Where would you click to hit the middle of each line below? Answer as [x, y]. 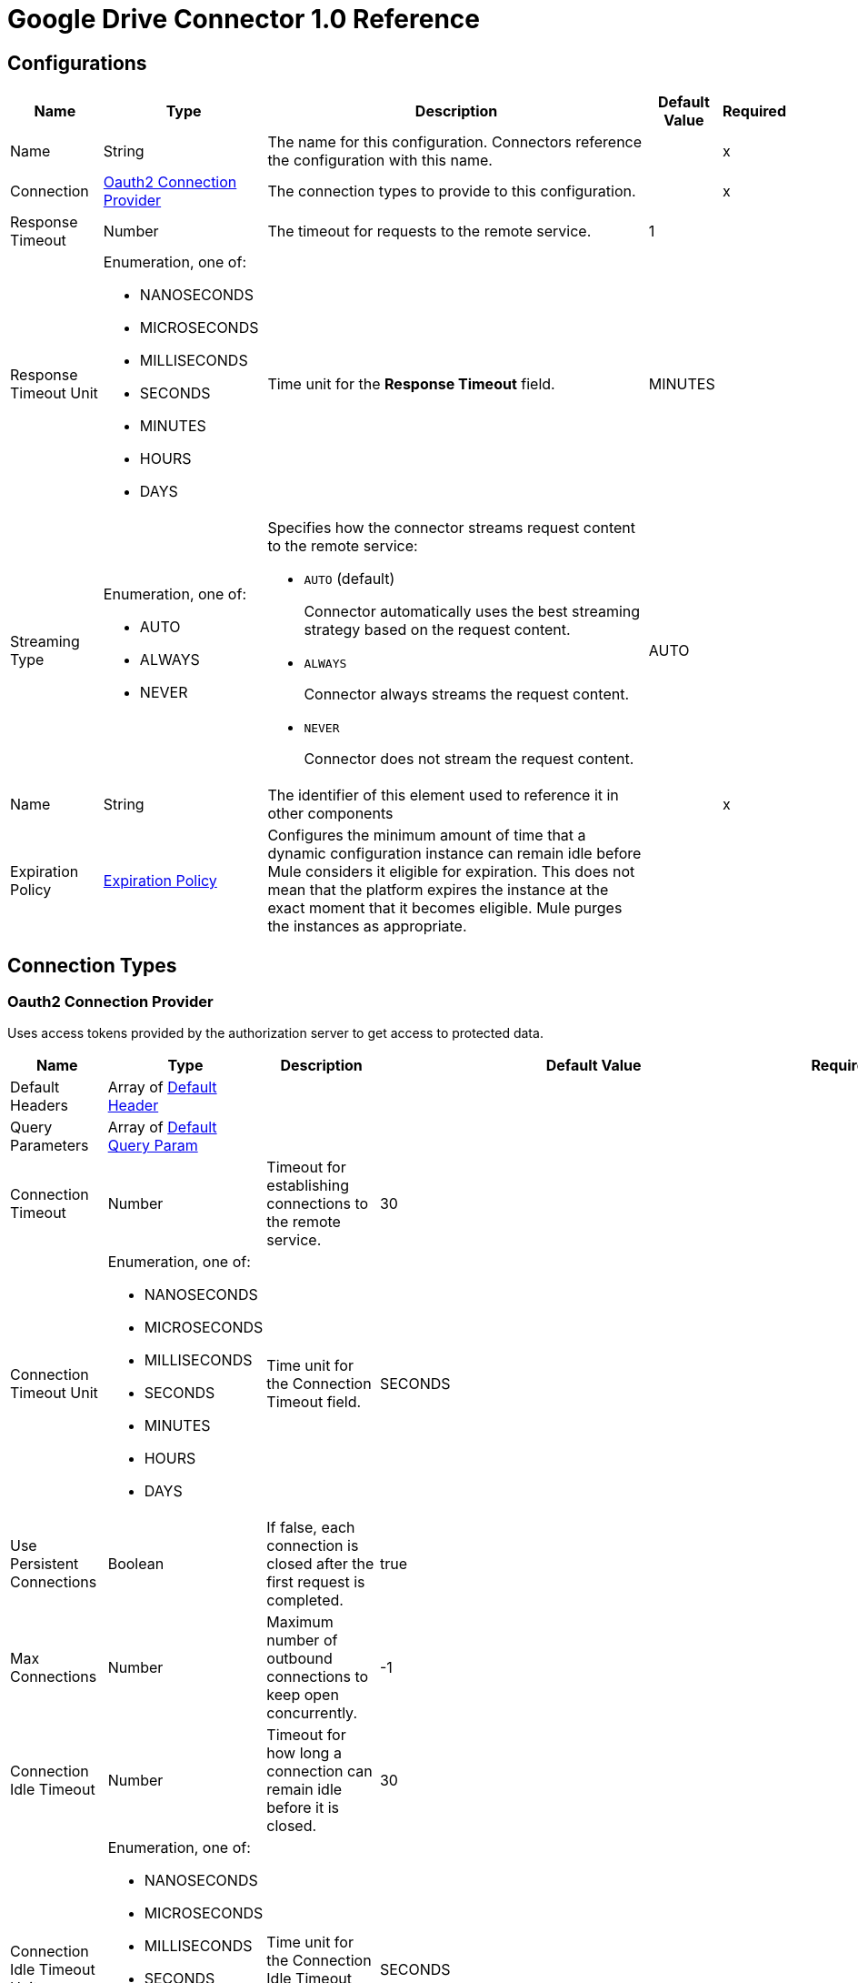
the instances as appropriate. [367, 926]
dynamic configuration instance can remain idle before [454, 854]
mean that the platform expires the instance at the [438, 890]
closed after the [320, 1564]
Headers [39, 1106]
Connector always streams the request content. [466, 695]
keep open [303, 1695]
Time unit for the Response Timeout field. [411, 384]
